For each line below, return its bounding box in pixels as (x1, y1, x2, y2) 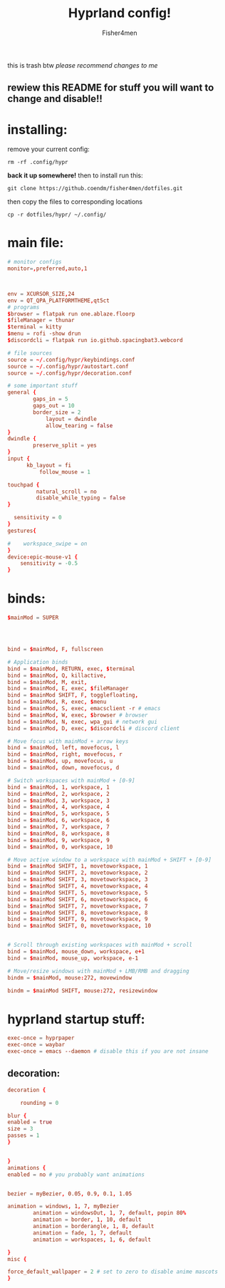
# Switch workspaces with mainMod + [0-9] (7, 777, 135, 784)
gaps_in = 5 (33, 395, 69, 403)
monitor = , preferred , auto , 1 (7, 265, 88, 272)
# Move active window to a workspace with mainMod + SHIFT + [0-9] (7, 856, 212, 863)
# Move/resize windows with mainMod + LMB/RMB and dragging (7, 967, 190, 975)
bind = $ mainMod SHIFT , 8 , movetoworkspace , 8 (7, 909, 148, 916)
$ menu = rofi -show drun (7, 330, 81, 338)
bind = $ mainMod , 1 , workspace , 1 (7, 784, 110, 791)
